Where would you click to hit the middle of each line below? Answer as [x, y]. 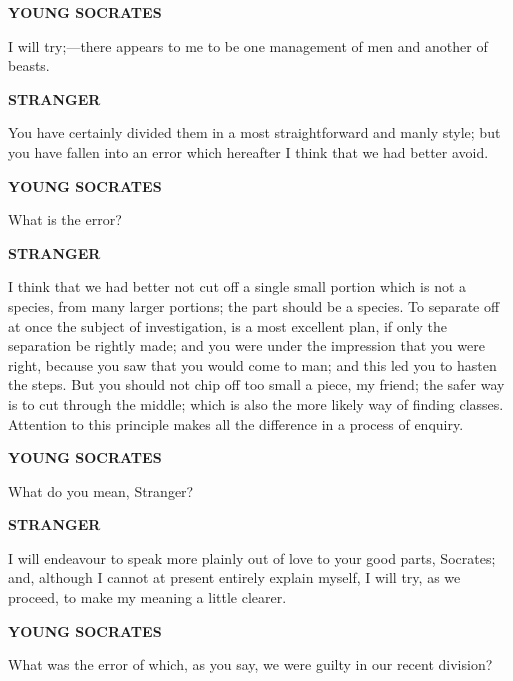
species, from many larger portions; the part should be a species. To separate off [254, 305]
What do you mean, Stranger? [101, 490]
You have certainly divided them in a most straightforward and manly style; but [254, 132]
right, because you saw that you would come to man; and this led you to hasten [252, 364]
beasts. [29, 65]
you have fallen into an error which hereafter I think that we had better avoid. [248, 151]
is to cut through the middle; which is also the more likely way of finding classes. [256, 403]
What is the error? [65, 219]
